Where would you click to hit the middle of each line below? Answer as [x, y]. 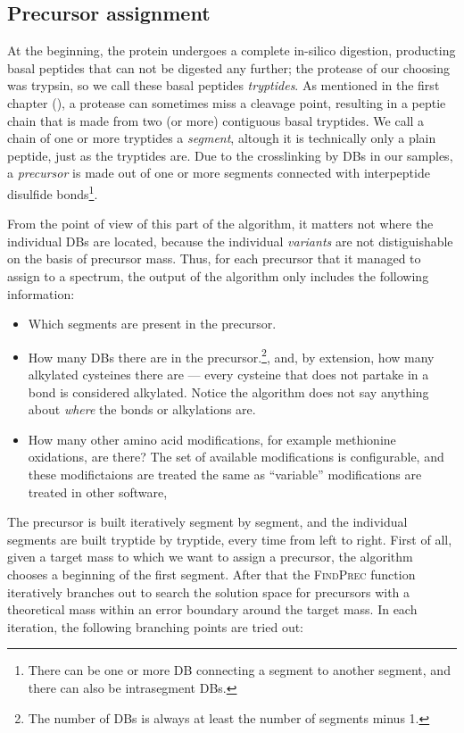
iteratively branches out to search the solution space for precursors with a [209, 591]
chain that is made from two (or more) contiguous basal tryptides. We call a [216, 120]
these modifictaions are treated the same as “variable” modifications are [225, 474]
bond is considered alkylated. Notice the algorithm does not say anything [228, 391]
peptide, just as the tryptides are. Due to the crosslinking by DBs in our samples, [230, 155]
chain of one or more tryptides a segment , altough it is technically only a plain [222, 138]
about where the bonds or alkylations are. [142, 409]
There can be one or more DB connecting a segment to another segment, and [239, 670]
